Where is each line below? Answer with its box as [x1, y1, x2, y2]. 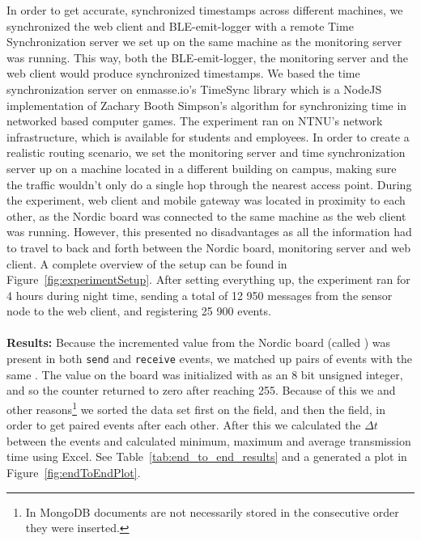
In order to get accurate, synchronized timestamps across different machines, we [6, 2, 403, 18]
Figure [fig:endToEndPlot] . [6, 463, 141, 480]
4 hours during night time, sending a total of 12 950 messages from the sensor [6, 286, 393, 303]
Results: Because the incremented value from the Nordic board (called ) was [6, 334, 391, 351]
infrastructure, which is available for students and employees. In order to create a [6, 128, 410, 145]
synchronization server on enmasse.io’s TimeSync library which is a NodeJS [6, 80, 382, 97]
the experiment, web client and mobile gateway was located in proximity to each [6, 192, 406, 209]
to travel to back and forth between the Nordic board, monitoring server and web [6, 239, 410, 256]
